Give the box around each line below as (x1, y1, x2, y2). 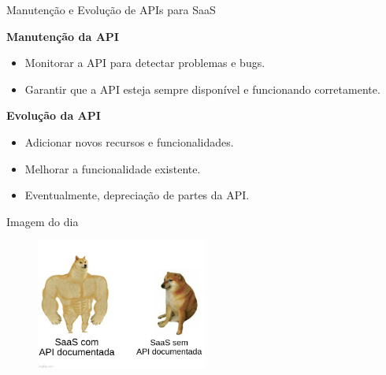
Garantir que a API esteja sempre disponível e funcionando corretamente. (24, 80, 380, 97)
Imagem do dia (6, 213, 79, 229)
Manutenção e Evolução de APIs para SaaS (6, 2, 216, 17)
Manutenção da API (6, 28, 119, 44)
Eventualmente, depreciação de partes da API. (24, 187, 250, 203)
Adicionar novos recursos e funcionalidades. (24, 133, 234, 150)
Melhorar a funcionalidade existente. (24, 160, 201, 176)
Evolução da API (6, 107, 101, 124)
